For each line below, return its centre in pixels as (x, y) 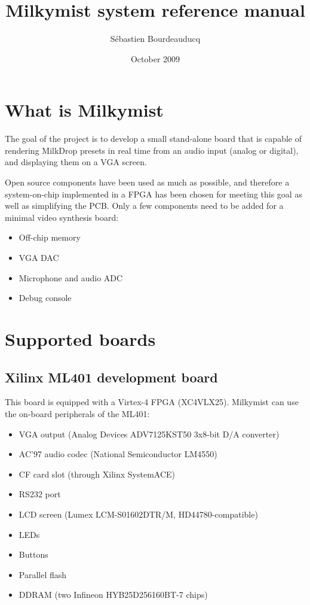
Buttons (33, 554)
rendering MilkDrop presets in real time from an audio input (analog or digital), (152, 150)
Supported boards (80, 338)
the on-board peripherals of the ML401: (77, 413)
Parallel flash (43, 574)
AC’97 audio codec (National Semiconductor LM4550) (118, 454)
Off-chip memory (50, 237)
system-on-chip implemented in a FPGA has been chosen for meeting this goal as (154, 194)
